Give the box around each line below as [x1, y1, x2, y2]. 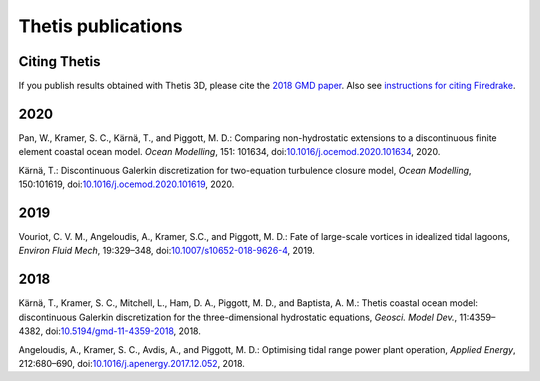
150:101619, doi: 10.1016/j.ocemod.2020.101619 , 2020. [18, 178, 235, 190]
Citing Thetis [18, 53, 101, 70]
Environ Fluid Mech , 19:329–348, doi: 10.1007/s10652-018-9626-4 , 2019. [18, 245, 315, 257]
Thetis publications [18, 15, 183, 37]
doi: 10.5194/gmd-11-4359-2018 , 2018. [45, 325, 202, 337]
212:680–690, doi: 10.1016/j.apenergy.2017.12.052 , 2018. [18, 357, 245, 369]
